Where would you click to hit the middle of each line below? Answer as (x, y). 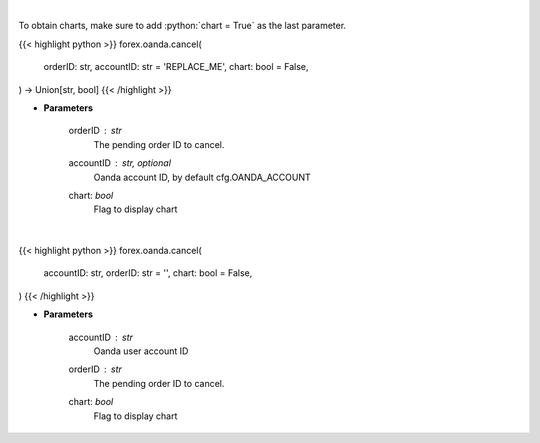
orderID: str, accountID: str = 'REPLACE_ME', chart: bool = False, (176, 67)
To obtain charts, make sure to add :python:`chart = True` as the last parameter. (182, 26)
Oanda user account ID (141, 351)
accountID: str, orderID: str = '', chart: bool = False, (148, 273)
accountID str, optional (120, 163)
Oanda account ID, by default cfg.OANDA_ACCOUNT (202, 177)
